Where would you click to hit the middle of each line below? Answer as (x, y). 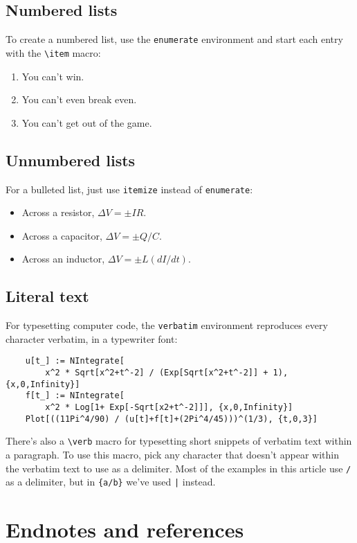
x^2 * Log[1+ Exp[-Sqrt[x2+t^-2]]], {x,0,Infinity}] (169, 408)
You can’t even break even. (79, 99)
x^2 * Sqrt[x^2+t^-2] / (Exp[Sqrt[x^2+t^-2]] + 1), (167, 373)
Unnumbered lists (71, 160)
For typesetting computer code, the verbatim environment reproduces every (167, 325)
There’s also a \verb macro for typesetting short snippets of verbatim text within (179, 441)
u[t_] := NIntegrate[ (75, 361)
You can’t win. (53, 76)
